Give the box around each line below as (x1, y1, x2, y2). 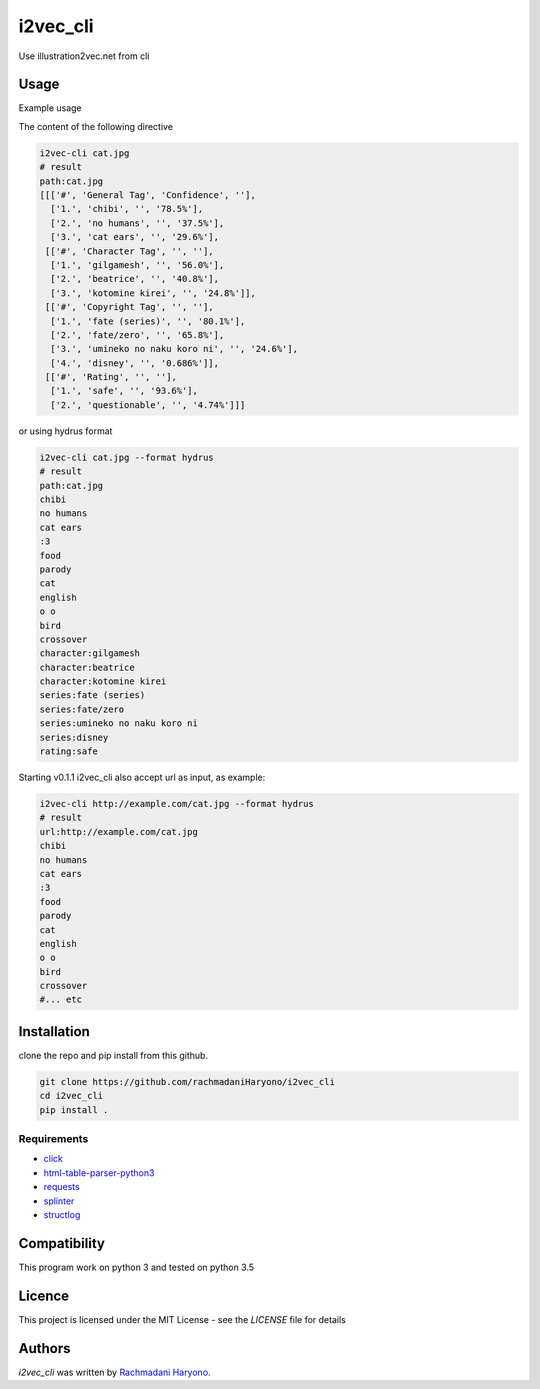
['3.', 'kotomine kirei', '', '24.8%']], (50, 287, 257, 299)
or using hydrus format (18, 425, 113, 437)
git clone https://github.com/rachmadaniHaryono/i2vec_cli (39, 1076, 335, 1087)
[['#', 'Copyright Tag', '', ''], (45, 301, 214, 313)
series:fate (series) (39, 690, 146, 701)
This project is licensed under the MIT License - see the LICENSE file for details (18, 1313, 347, 1325)
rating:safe (39, 746, 99, 757)
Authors (18, 1340, 71, 1357)
